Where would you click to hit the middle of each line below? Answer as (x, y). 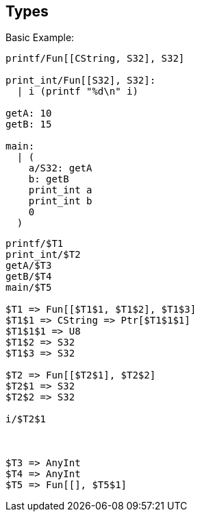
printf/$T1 (35, 244)
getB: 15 (29, 124)
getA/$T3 (29, 266)
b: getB (49, 179)
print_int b (60, 201)
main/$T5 (29, 288)
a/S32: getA (60, 168)
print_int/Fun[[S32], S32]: (81, 81)
